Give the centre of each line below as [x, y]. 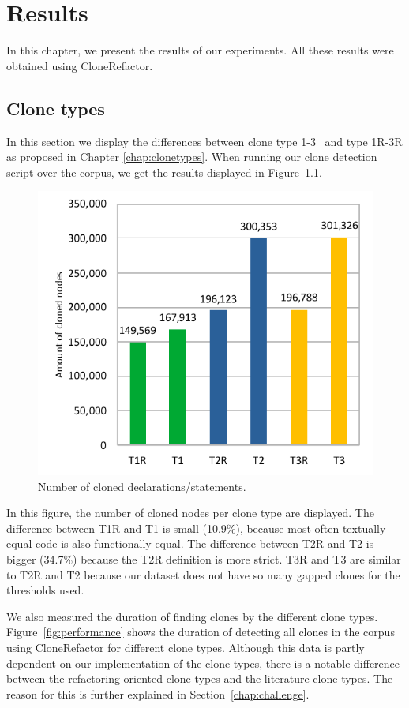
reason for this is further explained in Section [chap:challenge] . [158, 693]
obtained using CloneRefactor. [80, 65]
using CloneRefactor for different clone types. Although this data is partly [186, 647]
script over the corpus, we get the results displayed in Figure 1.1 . [164, 172]
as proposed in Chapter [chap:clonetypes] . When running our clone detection [192, 157]
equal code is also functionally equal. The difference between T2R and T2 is [190, 543]
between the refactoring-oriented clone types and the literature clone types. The [200, 678]
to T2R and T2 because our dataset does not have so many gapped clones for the [203, 574]
